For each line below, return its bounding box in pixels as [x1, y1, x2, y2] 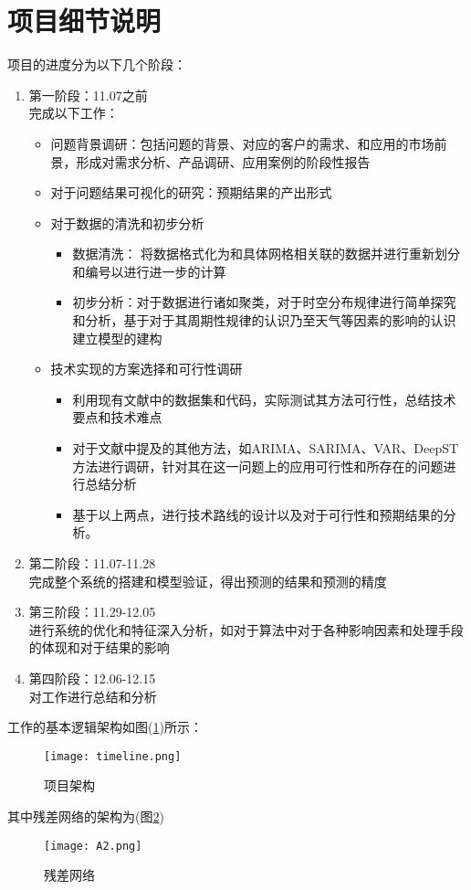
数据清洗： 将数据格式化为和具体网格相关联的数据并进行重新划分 [72, 244, 461, 263]
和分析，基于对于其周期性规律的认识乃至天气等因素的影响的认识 [72, 311, 456, 330]
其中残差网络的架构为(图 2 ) [7, 807, 164, 825]
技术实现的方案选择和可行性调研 [50, 359, 243, 378]
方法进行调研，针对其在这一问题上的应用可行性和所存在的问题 [72, 456, 444, 475]
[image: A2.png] [44, 839, 142, 853]
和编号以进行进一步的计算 [72, 261, 226, 281]
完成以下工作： [28, 103, 119, 122]
